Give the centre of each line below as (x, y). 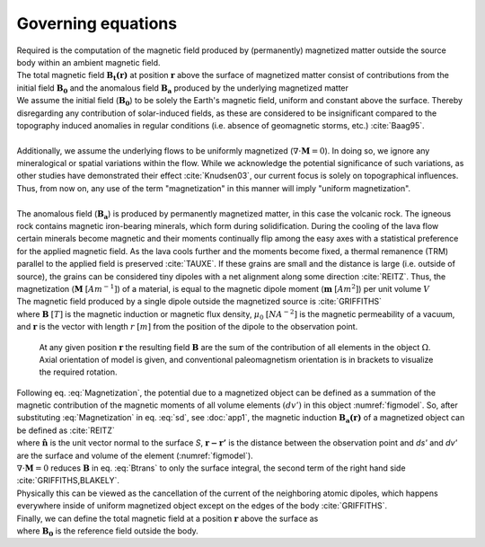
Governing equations (97, 23)
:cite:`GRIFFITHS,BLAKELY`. (68, 481)
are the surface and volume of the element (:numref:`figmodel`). (135, 455)
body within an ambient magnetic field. (88, 62)
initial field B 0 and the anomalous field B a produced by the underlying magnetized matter (183, 88)
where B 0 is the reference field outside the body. (108, 532)
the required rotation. (78, 372)
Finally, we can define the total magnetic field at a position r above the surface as (168, 518)
